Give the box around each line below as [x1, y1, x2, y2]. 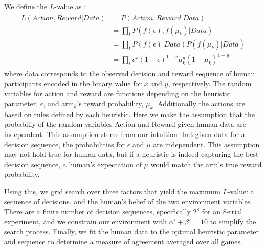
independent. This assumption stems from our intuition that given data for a [4, 129, 245, 140]
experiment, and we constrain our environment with [4, 216, 167, 226]
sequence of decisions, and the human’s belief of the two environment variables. [4, 196, 252, 207]
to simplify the [210, 216, 256, 226]
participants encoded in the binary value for [4, 78, 142, 88]
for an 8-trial [202, 206, 242, 217]
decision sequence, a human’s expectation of [4, 158, 142, 169]
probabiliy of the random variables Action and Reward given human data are [4, 119, 247, 129]
